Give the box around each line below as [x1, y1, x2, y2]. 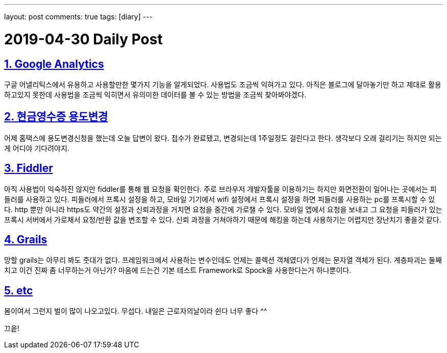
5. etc [4, 284, 33, 297]
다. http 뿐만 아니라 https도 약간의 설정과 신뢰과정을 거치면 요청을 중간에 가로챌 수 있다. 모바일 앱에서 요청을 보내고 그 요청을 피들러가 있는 [4, 205, 442, 214]
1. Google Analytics [4, 57, 104, 70]
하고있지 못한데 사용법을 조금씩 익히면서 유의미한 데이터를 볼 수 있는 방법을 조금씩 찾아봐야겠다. [4, 90, 307, 99]
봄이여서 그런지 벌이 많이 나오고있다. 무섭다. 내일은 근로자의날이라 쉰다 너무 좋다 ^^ [4, 307, 267, 316]
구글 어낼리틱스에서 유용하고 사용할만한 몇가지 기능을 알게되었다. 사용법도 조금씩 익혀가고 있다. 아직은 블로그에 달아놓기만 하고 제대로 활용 [4, 80, 441, 89]
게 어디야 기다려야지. [4, 143, 69, 153]
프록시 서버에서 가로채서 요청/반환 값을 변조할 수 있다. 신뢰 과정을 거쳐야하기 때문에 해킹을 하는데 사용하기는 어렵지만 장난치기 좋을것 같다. [4, 215, 441, 224]
